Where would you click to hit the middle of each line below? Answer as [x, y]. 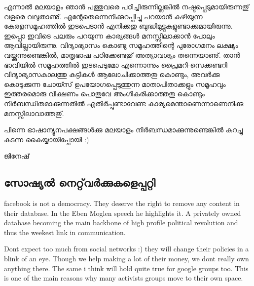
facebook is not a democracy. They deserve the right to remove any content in [122, 203]
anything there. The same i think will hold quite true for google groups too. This [126, 268]
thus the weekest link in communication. [65, 232]
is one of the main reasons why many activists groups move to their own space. [124, 278]
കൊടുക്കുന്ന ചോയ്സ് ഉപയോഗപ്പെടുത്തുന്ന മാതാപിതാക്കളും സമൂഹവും [115, 84]
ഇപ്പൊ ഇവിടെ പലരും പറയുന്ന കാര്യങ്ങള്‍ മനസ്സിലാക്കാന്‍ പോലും [109, 35]
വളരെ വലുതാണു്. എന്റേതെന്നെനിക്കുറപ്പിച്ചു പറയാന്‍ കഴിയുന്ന [103, 16]
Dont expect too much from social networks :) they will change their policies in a [127, 249]
